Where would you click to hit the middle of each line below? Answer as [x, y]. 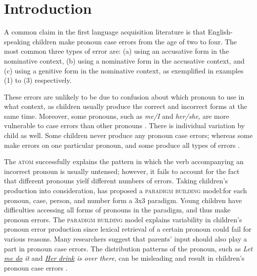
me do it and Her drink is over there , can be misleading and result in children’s [124, 258]
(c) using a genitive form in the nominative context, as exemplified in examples [124, 70]
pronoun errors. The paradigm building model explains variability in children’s [123, 219]
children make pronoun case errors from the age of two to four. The [135, 41]
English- [220, 32]
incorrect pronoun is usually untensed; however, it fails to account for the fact [122, 171]
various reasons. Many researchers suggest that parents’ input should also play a [126, 239]
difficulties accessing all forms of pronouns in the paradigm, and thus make [117, 210]
